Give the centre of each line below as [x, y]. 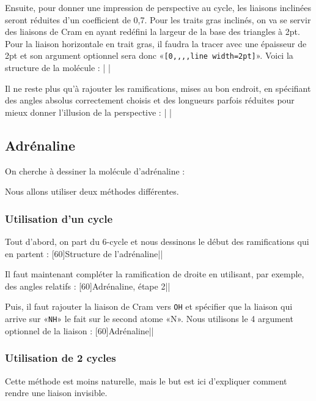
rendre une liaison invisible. [56, 393]
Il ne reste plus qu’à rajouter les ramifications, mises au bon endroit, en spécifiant [158, 88]
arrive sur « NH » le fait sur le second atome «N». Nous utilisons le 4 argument [149, 319]
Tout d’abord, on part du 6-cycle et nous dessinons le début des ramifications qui [157, 242]
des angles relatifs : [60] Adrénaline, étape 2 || [88, 286]
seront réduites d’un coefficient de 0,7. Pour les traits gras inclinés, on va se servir [158, 19]
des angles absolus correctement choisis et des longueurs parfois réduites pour [150, 100]
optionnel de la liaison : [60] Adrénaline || [79, 330]
